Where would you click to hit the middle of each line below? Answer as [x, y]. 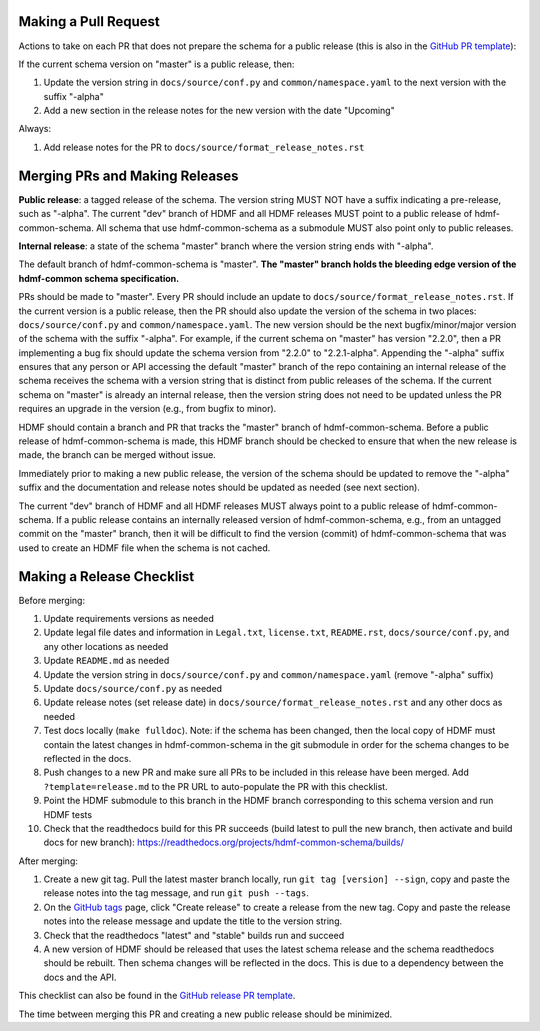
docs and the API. [80, 977]
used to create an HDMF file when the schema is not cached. [144, 547]
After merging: [48, 861]
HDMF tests [68, 814]
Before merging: [51, 600]
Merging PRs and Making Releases [128, 175]
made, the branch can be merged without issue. [117, 455]
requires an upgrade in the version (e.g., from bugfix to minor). [147, 409]
